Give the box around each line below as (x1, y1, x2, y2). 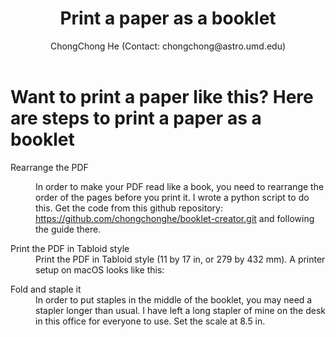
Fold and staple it (10, 283, 82, 295)
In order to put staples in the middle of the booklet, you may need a (35, 293, 313, 306)
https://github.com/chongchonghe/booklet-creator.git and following (35, 212, 315, 224)
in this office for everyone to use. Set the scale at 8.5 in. (35, 315, 266, 327)
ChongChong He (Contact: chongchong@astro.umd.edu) (49, 40, 287, 52)
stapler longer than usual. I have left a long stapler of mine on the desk (35, 304, 326, 316)
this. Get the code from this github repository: (35, 202, 223, 214)
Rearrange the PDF (10, 161, 89, 173)
